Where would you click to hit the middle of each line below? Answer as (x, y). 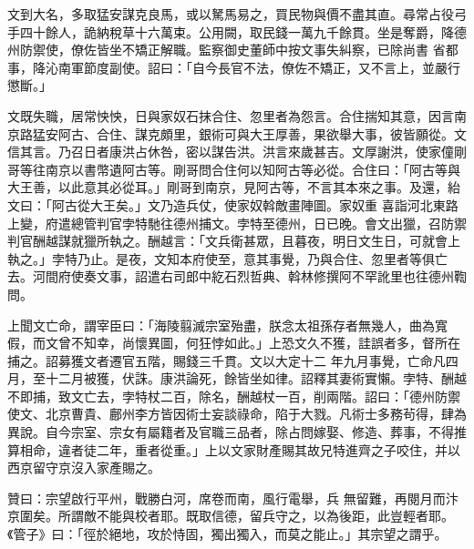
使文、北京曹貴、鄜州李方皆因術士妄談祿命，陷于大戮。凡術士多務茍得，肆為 (237, 414)
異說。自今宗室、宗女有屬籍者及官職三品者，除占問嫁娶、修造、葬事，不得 (231, 432)
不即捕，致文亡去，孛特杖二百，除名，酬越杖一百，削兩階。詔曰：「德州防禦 (234, 396)
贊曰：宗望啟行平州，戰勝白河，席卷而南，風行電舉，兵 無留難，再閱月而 (227, 498)
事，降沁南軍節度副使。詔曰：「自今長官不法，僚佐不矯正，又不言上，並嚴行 (234, 67)
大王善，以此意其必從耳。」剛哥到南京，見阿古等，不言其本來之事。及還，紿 (234, 187)
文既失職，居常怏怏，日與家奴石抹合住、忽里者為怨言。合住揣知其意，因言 (231, 115)
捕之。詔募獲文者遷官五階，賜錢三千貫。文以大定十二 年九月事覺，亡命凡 (227, 360)
